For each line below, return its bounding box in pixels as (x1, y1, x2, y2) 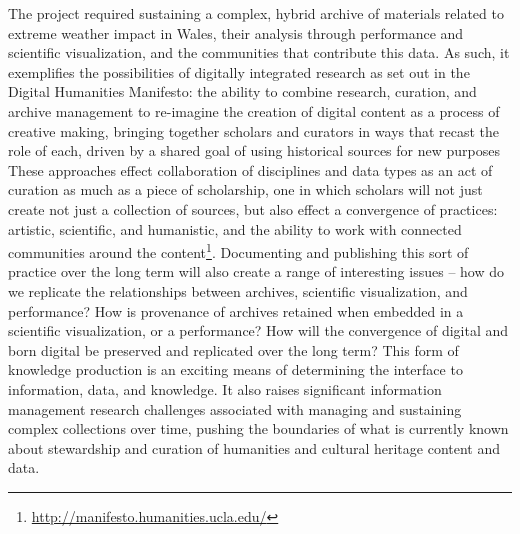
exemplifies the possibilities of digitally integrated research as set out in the (8, 61, 470, 82)
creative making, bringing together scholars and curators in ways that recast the (8, 120, 500, 141)
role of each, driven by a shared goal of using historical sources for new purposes (8, 140, 500, 161)
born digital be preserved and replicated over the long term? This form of (8, 339, 459, 360)
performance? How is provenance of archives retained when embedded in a (8, 300, 464, 321)
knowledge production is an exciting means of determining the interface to (8, 359, 463, 380)
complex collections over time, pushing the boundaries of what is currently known (8, 418, 509, 439)
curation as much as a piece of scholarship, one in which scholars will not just (8, 179, 483, 200)
